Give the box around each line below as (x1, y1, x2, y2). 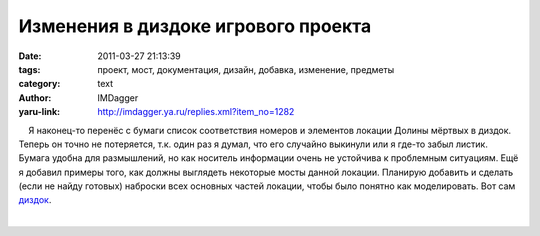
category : (18, 78, 61, 90)
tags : (18, 63, 41, 75)
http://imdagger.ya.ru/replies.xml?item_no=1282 (97, 106, 295, 118)
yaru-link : (18, 106, 60, 118)
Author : (18, 91, 52, 104)
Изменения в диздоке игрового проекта (18, 15, 372, 37)
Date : (18, 50, 42, 62)
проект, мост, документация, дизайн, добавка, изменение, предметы (97, 63, 395, 75)
